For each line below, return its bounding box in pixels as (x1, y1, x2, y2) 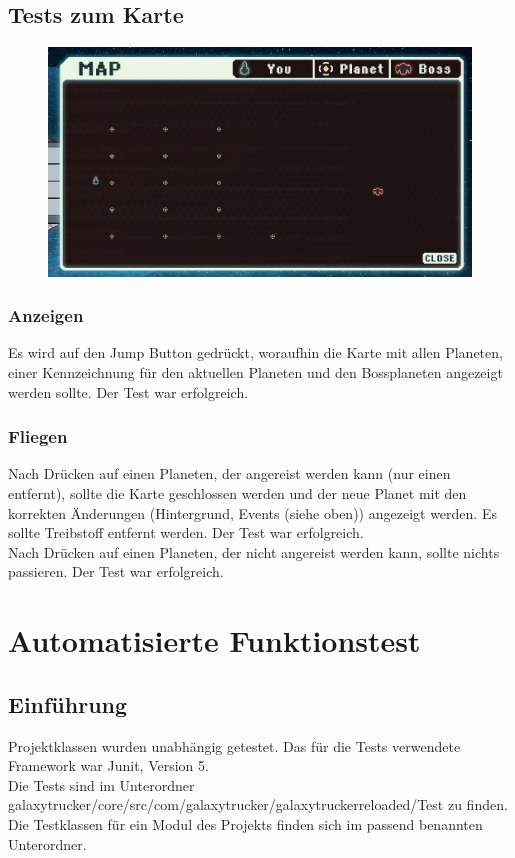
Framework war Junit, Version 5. (8, 755, 209, 776)
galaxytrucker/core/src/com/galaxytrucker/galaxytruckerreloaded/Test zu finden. (8, 794, 508, 815)
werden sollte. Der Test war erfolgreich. (8, 381, 249, 402)
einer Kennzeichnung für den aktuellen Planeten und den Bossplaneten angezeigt (8, 362, 503, 382)
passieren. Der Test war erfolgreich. (8, 561, 224, 582)
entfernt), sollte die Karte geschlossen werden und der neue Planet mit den (8, 483, 467, 503)
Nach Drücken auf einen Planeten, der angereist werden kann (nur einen (8, 463, 451, 484)
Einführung (8, 688, 128, 719)
